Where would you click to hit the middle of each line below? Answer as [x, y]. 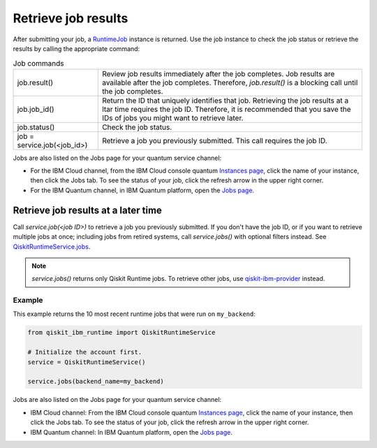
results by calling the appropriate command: [76, 48]
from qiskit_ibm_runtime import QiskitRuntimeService [121, 333]
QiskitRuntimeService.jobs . [52, 246]
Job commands [38, 63]
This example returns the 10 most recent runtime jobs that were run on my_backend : [134, 314]
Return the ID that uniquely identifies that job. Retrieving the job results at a [226, 100]
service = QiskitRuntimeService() [87, 362]
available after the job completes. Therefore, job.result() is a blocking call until [230, 82]
